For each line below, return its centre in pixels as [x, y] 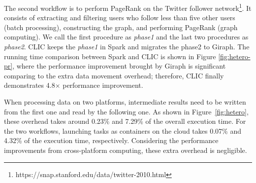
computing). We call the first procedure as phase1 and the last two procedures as [126, 37]
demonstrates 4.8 [30, 85]
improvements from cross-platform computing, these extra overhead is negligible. [126, 150]
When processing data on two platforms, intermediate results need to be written [125, 102]
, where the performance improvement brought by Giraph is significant [119, 66]
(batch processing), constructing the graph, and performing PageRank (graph [121, 27]
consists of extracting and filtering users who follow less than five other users [120, 18]
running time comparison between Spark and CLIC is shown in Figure [110, 56]
